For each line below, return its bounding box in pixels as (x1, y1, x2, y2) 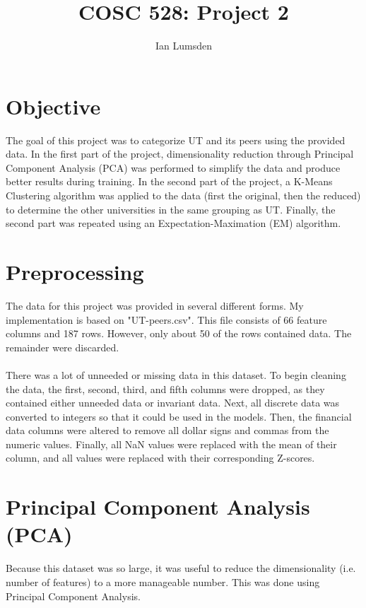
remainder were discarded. (6, 339, 119, 354)
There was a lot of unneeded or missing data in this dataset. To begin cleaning (6, 367, 346, 382)
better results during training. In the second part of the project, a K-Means (6, 174, 333, 189)
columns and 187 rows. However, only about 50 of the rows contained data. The (6, 326, 352, 341)
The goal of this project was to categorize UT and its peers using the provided (6, 132, 346, 147)
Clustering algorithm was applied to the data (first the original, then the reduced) (6, 188, 361, 203)
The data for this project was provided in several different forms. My (6, 298, 304, 312)
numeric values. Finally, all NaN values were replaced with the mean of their (6, 436, 337, 451)
